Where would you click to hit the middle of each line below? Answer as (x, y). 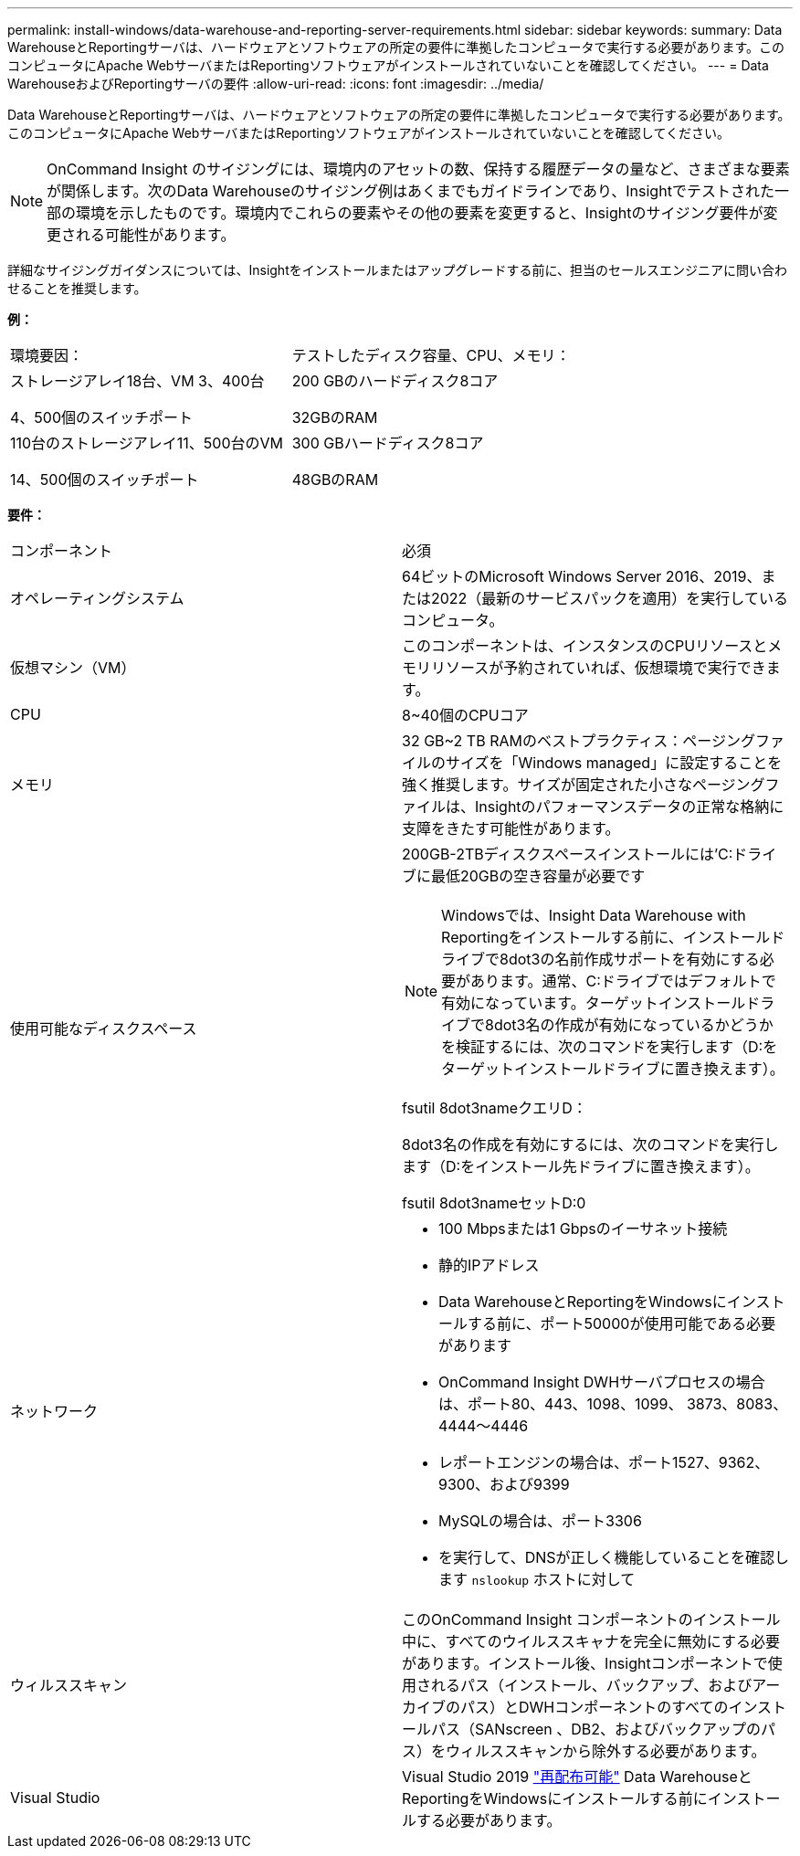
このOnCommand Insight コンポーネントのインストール (591, 1619)
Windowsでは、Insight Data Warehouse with (594, 915)
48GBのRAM (335, 480)
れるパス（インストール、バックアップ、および (592, 1685)
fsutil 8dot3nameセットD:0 (494, 1203)
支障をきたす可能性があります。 (511, 828)
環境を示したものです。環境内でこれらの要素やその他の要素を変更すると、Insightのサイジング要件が (420, 213)
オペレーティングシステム (97, 598)
